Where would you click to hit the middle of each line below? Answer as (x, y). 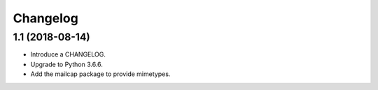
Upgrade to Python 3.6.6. (66, 64)
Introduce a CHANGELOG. (68, 54)
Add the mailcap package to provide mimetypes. (100, 74)
